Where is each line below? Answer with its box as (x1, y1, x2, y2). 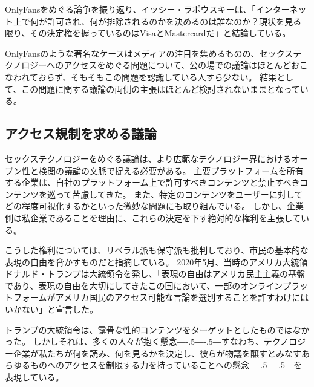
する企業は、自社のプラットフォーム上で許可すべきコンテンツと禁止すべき (5, 176, 300, 189)
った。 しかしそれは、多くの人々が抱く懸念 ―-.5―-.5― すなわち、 (5, 335, 264, 348)
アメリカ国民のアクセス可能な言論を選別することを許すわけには (55, 291, 309, 304)
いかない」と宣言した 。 (5, 303, 98, 316)
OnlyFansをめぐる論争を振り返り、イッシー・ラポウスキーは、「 (5, 3, 256, 15)
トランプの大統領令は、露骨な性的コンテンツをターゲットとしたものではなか (5, 323, 310, 336)
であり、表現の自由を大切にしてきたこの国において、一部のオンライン (5, 279, 283, 291)
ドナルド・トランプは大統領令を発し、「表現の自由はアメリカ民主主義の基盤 (5, 267, 305, 280)
